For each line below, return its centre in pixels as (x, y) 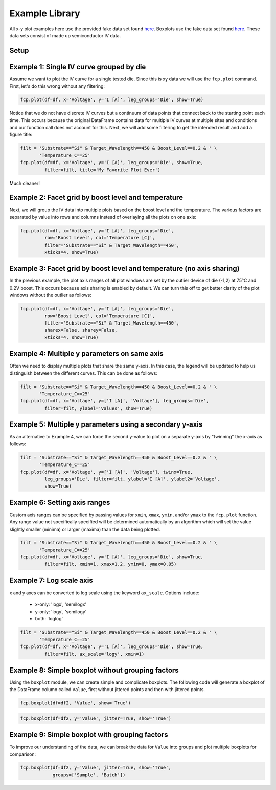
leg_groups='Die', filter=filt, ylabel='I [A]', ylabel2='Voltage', (132, 479)
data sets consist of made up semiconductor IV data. (65, 35)
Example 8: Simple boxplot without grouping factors (94, 670)
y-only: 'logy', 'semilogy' (61, 612)
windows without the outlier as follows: (51, 295)
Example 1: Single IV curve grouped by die (78, 67)
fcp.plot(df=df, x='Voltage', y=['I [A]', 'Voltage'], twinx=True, (107, 472)
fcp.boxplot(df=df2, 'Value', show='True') (76, 703)
